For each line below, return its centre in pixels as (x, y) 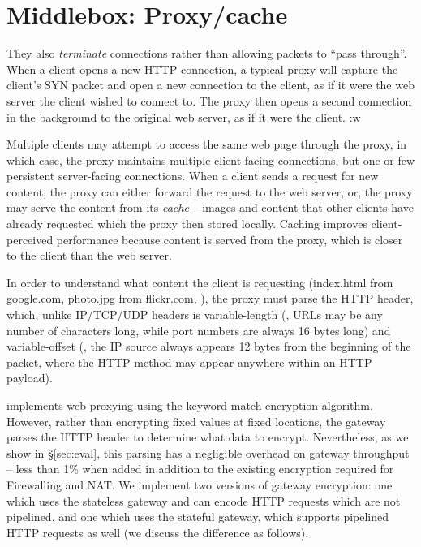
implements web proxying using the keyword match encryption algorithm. (190, 405)
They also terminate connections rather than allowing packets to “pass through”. (207, 53)
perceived (30, 239)
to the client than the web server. (89, 255)
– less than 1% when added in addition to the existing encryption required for (200, 469)
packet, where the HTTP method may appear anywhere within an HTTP (189, 362)
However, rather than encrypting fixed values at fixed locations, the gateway (196, 421)
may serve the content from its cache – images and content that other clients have (210, 207)
